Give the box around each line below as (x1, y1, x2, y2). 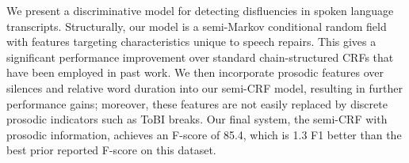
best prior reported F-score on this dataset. (6, 142, 216, 158)
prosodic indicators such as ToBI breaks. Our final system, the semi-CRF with (6, 111, 388, 127)
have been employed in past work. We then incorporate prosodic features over (6, 64, 384, 81)
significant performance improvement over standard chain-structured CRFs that (6, 48, 394, 65)
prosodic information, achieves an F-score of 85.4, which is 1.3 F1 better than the (6, 126, 402, 142)
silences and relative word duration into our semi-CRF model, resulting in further (6, 79, 403, 96)
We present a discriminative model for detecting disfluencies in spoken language (6, 2, 394, 18)
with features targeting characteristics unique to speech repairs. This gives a (6, 33, 377, 50)
